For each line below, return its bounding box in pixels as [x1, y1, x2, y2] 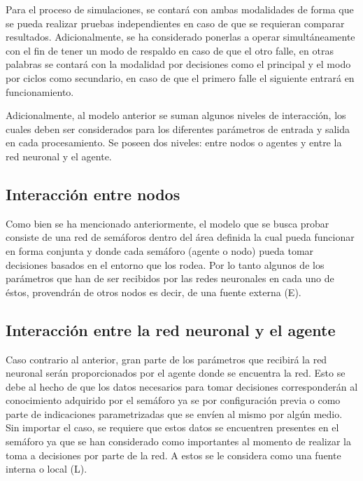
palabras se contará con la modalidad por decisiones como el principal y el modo [6, 57, 351, 71]
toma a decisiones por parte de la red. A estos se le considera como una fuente [6, 447, 341, 462]
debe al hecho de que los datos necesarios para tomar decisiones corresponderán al [6, 379, 358, 393]
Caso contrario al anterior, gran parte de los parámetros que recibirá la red [6, 351, 327, 366]
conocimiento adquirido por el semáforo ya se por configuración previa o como [6, 393, 341, 407]
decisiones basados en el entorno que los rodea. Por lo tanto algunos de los [6, 257, 325, 272]
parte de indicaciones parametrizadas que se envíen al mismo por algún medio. [6, 406, 343, 421]
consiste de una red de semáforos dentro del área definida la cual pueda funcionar [6, 230, 355, 244]
